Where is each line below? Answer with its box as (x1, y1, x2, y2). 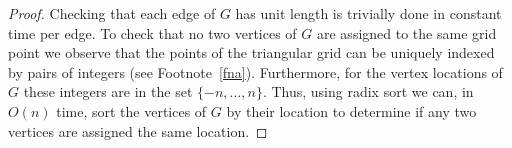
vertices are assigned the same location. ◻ (8, 120, 268, 141)
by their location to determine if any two (226, 100, 477, 121)
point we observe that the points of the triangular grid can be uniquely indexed (8, 42, 495, 63)
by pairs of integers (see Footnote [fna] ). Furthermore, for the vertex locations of (8, 61, 503, 82)
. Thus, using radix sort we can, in (262, 81, 474, 102)
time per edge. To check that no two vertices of (8, 22, 297, 43)
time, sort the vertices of (56, 100, 207, 121)
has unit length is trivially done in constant (235, 3, 502, 23)
